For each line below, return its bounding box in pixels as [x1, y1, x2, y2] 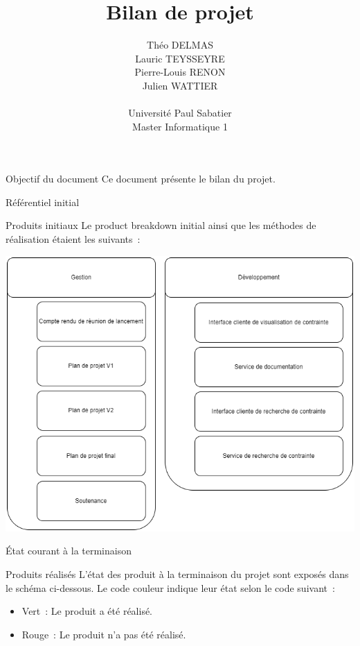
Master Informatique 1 [132, 119, 228, 133]
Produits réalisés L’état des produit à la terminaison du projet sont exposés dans [6, 566, 349, 581]
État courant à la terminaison [6, 543, 132, 558]
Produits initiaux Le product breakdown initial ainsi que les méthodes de [6, 218, 316, 232]
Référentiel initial [6, 194, 80, 209]
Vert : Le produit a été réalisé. [21, 604, 153, 618]
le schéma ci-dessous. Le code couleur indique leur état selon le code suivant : [6, 580, 335, 595]
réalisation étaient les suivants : [6, 232, 141, 246]
